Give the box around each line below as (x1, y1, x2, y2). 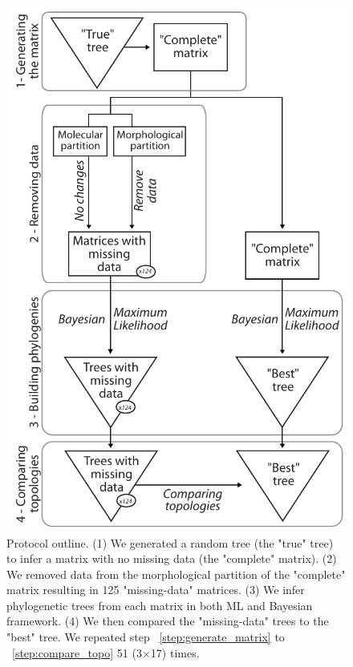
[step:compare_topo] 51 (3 (12, 644, 142, 661)
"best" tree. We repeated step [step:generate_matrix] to (6, 629, 285, 645)
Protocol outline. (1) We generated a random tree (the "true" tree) (6, 534, 334, 551)
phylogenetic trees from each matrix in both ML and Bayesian (6, 596, 313, 613)
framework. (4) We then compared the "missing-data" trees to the (6, 612, 329, 629)
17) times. (150, 644, 200, 661)
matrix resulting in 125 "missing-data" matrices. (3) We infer (6, 581, 305, 598)
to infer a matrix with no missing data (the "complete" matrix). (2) (6, 550, 337, 567)
